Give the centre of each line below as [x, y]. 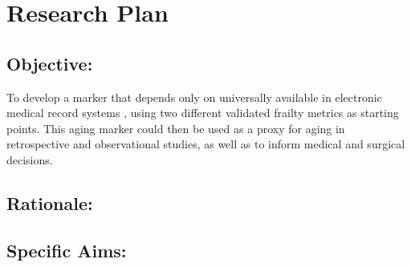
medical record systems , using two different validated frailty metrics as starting [203, 113]
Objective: [50, 63]
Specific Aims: [67, 250]
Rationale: [50, 202]
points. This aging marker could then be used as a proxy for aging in [176, 128]
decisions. [30, 159]
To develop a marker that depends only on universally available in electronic [194, 97]
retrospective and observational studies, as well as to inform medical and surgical [206, 144]
